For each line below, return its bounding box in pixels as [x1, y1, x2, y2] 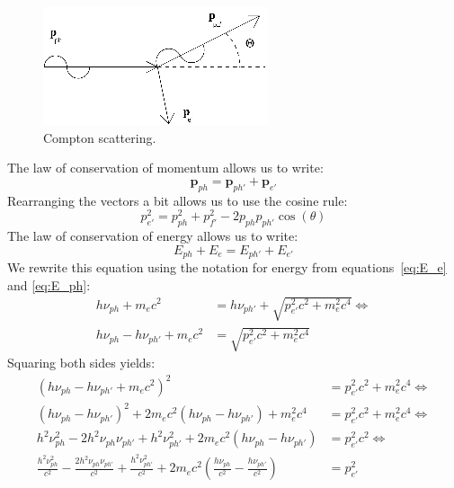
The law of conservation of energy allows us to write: [7, 226, 298, 245]
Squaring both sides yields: [7, 353, 156, 372]
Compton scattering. [43, 128, 156, 146]
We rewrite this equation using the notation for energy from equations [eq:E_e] [7, 258, 447, 277]
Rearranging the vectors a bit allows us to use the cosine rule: [7, 191, 348, 209]
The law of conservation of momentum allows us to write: [7, 158, 324, 177]
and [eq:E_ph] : [7, 275, 91, 294]
